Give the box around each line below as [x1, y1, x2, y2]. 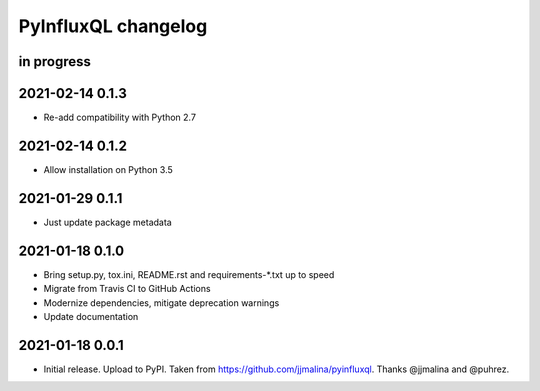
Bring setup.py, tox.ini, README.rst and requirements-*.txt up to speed [43, 268, 335, 280]
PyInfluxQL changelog [18, 15, 208, 37]
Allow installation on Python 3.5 [43, 163, 174, 175]
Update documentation [43, 310, 139, 322]
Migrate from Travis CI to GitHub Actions [43, 283, 211, 295]
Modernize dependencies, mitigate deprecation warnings [43, 296, 280, 309]
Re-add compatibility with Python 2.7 [43, 111, 197, 124]
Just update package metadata [43, 216, 172, 228]
